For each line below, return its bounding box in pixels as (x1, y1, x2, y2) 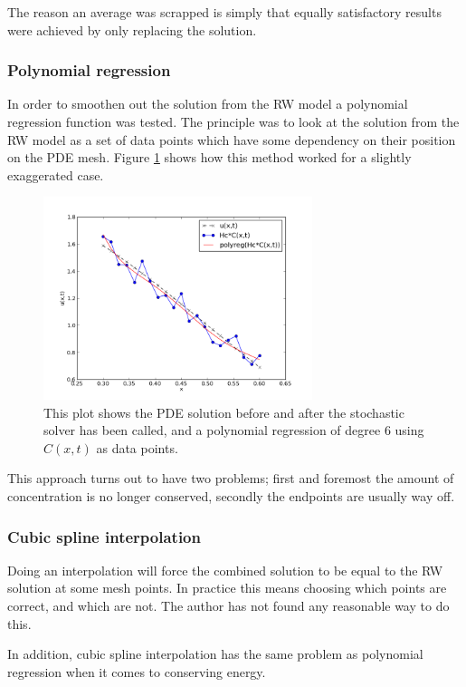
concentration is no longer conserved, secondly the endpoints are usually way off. (7, 487, 455, 506)
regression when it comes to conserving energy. (7, 662, 266, 681)
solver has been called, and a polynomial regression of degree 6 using (43, 421, 424, 440)
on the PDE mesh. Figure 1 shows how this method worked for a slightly (7, 148, 412, 167)
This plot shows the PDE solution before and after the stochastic (43, 402, 404, 421)
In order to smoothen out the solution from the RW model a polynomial (7, 94, 408, 113)
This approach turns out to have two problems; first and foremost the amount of (7, 469, 454, 488)
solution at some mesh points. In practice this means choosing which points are (7, 578, 447, 597)
